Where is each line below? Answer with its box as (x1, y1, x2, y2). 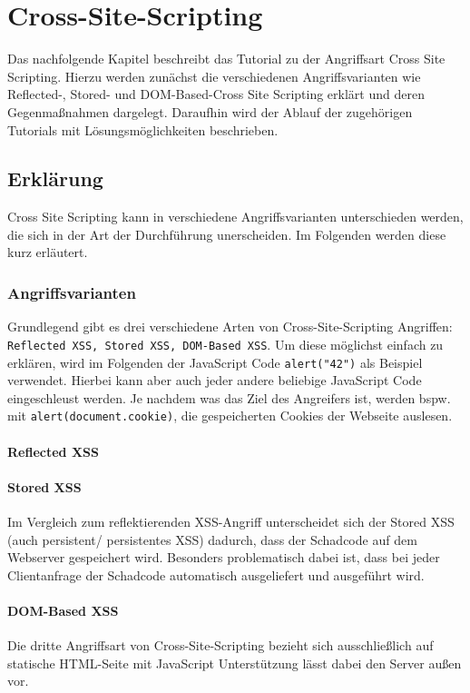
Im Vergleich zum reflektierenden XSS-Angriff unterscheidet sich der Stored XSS (7, 512, 455, 531)
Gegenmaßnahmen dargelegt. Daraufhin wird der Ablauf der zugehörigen (7, 102, 413, 121)
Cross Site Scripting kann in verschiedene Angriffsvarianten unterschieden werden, (7, 207, 464, 226)
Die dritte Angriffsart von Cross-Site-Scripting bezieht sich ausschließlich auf (7, 636, 434, 655)
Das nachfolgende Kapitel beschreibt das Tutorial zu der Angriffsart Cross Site (7, 49, 446, 68)
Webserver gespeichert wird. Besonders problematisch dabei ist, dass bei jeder (7, 548, 440, 567)
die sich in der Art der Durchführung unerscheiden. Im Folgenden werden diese (7, 224, 446, 243)
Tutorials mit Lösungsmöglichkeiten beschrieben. (7, 120, 279, 139)
